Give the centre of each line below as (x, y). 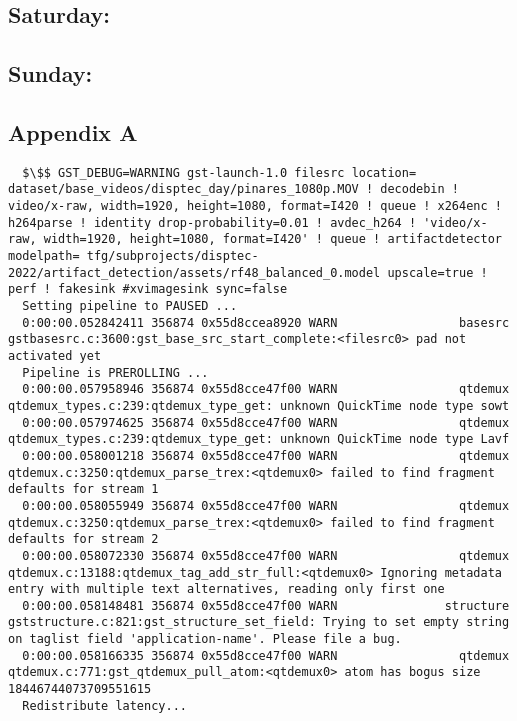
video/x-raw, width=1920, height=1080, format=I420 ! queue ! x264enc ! (255, 206)
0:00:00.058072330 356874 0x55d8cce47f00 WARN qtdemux (266, 555)
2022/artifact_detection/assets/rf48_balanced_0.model (194, 272)
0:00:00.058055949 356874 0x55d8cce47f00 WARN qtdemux (266, 505)
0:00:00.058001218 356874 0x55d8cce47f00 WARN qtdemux (266, 455)
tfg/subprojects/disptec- (172, 256)
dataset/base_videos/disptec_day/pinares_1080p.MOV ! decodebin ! (234, 189)
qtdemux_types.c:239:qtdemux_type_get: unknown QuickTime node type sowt (259, 405)
